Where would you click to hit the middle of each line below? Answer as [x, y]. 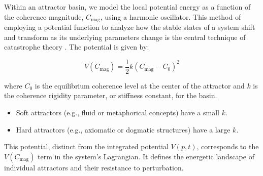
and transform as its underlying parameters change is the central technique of [125, 37]
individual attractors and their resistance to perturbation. [94, 167]
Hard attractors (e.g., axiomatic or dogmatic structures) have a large [123, 129]
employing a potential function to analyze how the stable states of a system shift [130, 27]
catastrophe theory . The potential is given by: [77, 47]
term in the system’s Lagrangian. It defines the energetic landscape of [146, 156]
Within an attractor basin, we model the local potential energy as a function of [127, 7]
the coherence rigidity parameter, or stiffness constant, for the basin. [111, 95]
